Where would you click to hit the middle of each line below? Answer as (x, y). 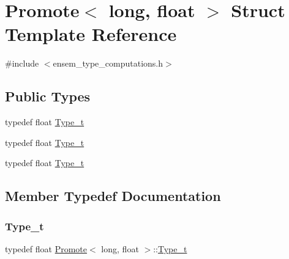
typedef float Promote (46, 248)
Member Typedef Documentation (113, 196)
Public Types (48, 96)
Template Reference (91, 34)
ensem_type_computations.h (108, 63)
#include (22, 63)
